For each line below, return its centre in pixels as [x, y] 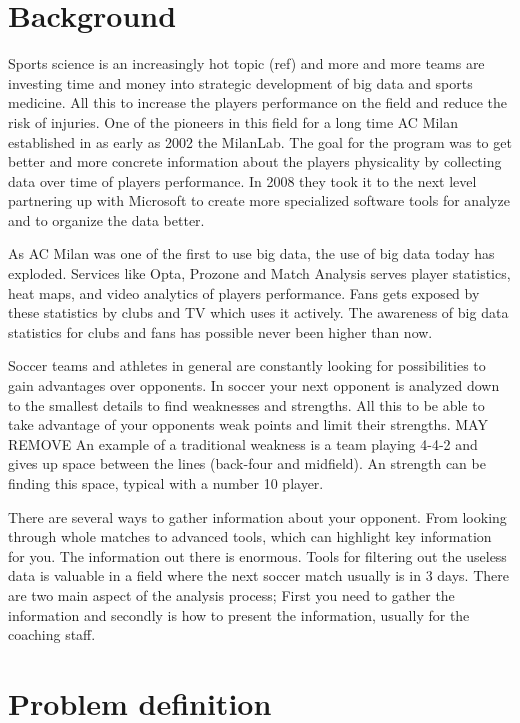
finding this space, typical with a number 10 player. [166, 483]
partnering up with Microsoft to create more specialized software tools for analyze [259, 200]
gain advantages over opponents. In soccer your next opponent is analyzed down [254, 385]
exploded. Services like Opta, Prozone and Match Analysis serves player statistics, [259, 273]
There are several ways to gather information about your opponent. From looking [257, 516]
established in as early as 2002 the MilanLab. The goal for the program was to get [260, 141]
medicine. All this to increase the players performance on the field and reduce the [257, 102]
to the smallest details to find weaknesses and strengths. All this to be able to [246, 404]
